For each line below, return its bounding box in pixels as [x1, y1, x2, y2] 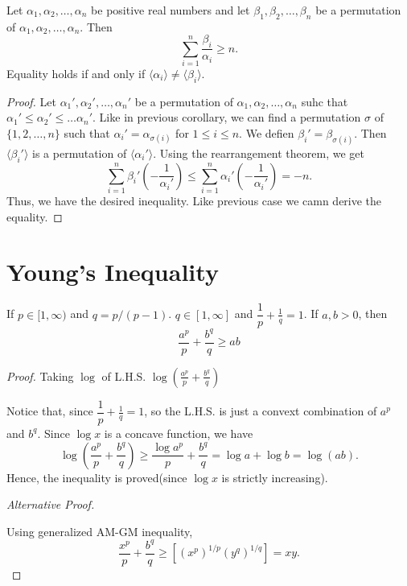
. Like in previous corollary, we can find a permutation [92, 109, 361, 126]
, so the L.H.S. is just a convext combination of [144, 402, 377, 419]
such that [64, 124, 110, 141]
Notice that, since [6, 402, 93, 419]
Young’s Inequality [6, 255, 219, 288]
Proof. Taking [6, 367, 74, 384]
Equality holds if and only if [6, 64, 146, 81]
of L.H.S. [101, 367, 146, 384]
